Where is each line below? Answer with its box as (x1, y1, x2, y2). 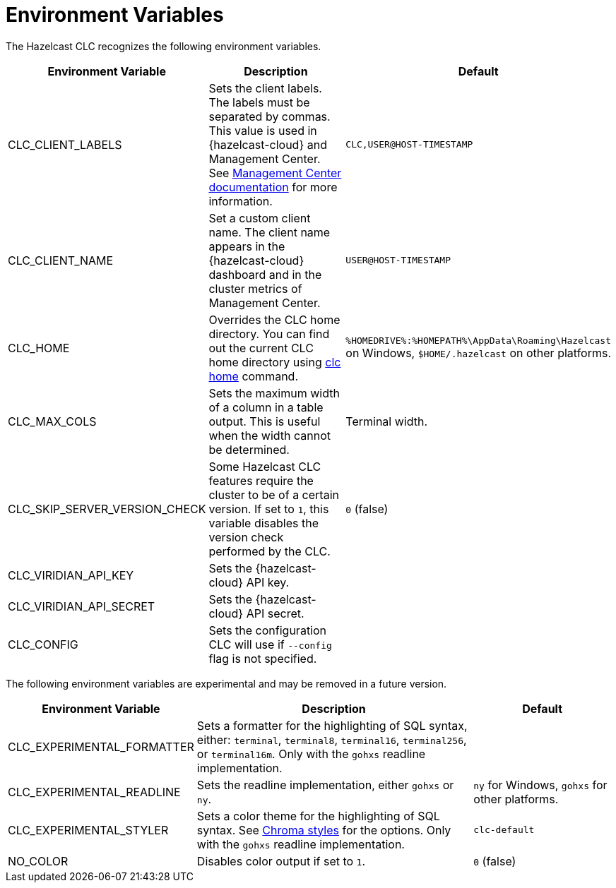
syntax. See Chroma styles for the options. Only (196, 822, 451, 837)
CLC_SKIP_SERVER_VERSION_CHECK (8, 501, 206, 516)
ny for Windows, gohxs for (473, 777, 608, 792)
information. (208, 193, 273, 208)
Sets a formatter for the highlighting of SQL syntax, (196, 718, 468, 733)
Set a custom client (208, 210, 311, 225)
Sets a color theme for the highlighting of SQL (196, 808, 440, 823)
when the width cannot (208, 428, 331, 443)
